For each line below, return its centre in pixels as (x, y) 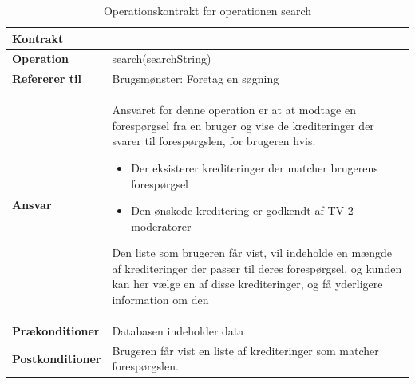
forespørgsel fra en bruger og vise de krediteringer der (243, 125)
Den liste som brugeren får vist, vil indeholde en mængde (252, 253)
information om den (160, 300)
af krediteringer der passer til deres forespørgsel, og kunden (257, 268)
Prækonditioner (56, 330)
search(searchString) (162, 59)
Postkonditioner (57, 358)
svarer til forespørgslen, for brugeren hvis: (214, 141)
